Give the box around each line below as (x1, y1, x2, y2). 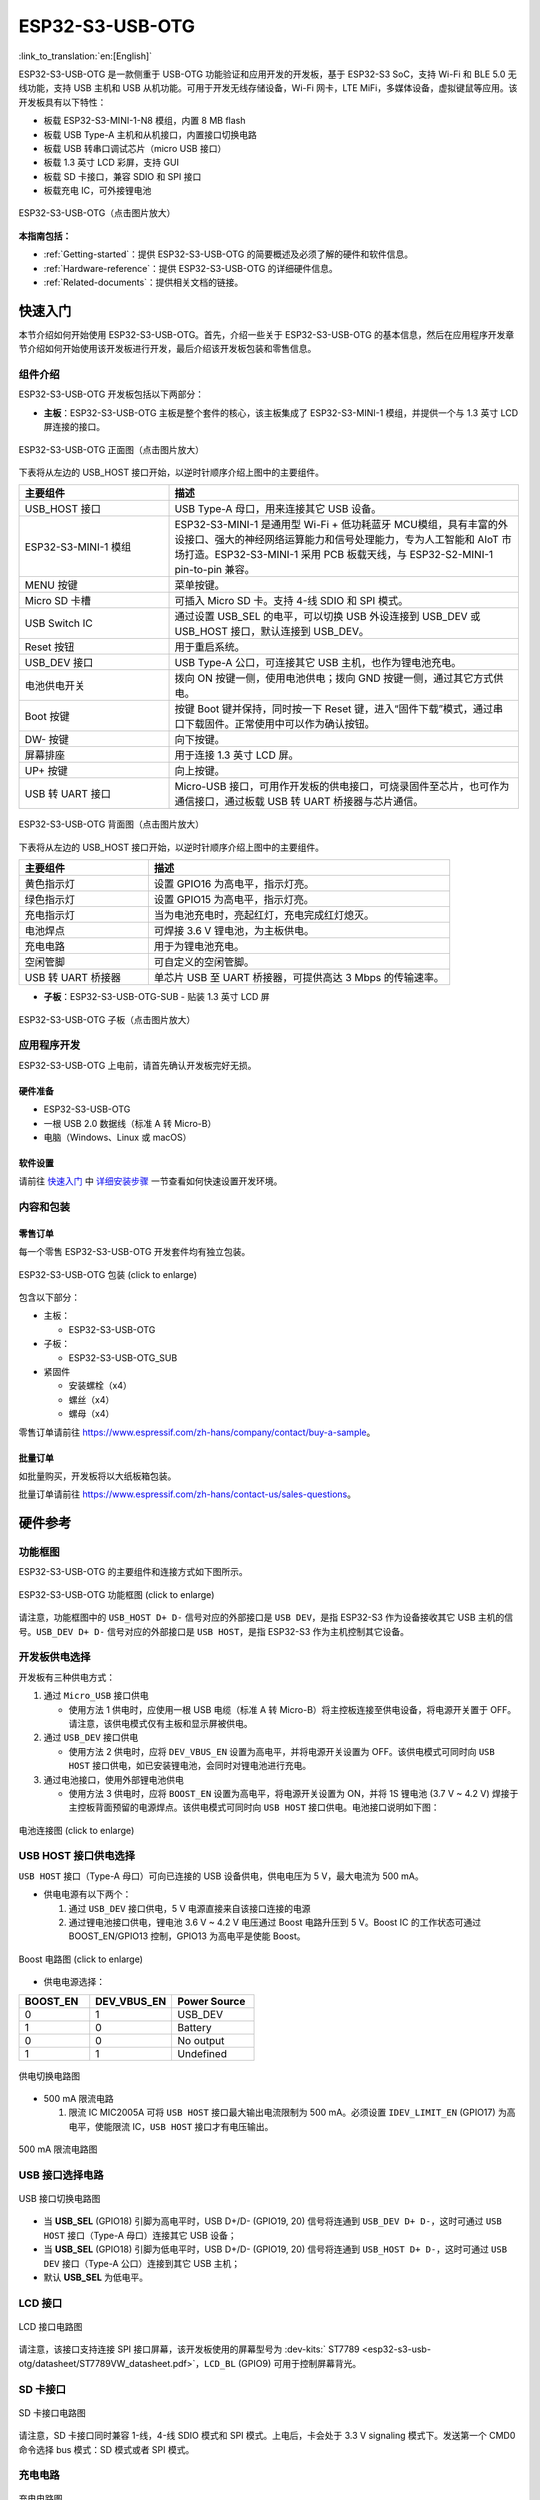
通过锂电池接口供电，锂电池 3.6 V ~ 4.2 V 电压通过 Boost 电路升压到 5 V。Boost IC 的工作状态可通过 (68, 1916, 482, 1928)
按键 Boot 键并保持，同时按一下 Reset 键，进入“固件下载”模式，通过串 (174, 702, 504, 716)
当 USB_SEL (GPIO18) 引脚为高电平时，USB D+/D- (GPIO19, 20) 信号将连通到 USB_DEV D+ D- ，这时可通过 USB (43, 2215, 502, 2227)
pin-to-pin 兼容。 (174, 563, 255, 577)
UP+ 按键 (24, 764, 69, 778)
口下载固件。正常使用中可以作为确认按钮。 (174, 717, 375, 731)
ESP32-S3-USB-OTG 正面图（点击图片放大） (18, 443, 205, 455)
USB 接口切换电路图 (18, 2193, 101, 2205)
